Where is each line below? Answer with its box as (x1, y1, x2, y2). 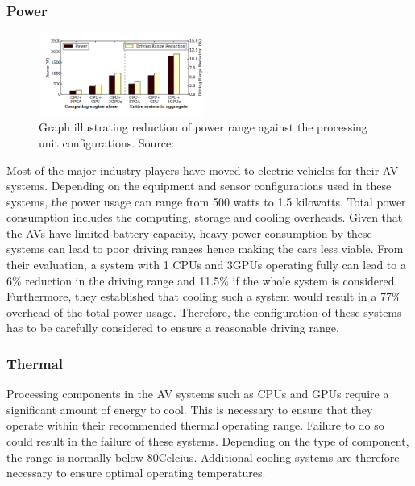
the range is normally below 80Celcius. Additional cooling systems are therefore (6, 448, 400, 465)
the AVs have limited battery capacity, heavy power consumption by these (6, 224, 372, 241)
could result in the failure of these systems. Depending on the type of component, (6, 433, 409, 450)
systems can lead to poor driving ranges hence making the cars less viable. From (6, 240, 404, 257)
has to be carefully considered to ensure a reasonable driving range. (6, 319, 339, 336)
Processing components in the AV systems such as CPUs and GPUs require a (6, 385, 389, 402)
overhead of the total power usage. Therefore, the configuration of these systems (6, 303, 402, 320)
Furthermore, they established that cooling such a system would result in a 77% (6, 288, 401, 305)
